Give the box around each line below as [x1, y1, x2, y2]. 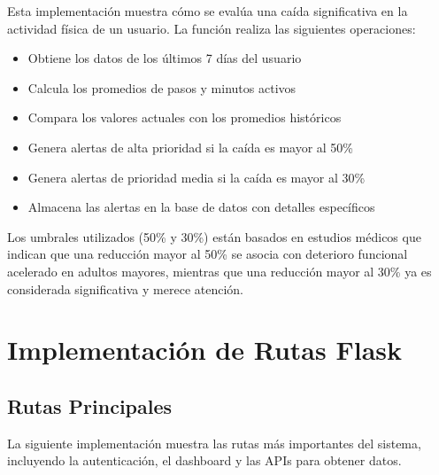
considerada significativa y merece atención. [7, 279, 243, 298]
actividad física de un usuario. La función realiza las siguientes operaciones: [7, 19, 416, 37]
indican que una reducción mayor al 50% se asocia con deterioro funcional [7, 245, 408, 263]
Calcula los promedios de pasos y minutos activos [27, 78, 297, 97]
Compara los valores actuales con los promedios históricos [27, 108, 342, 127]
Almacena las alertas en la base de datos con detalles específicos [27, 198, 375, 216]
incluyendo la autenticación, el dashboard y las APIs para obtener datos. [7, 451, 402, 470]
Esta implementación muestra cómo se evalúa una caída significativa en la [7, 2, 408, 19]
